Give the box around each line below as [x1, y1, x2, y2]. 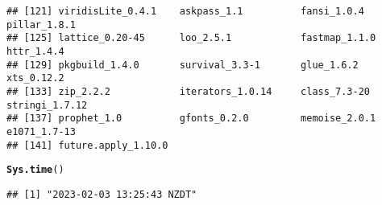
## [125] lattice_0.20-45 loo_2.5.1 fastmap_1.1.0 [6, 32, 376, 44]
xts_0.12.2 [6, 72, 64, 84]
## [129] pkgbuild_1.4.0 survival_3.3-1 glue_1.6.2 [6, 59, 359, 71]
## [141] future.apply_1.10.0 [6, 139, 168, 151]
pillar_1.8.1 [6, 18, 76, 31]
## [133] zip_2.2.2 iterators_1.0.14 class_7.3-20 [6, 85, 371, 97]
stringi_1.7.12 [6, 99, 88, 111]
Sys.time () [6, 164, 64, 176]
